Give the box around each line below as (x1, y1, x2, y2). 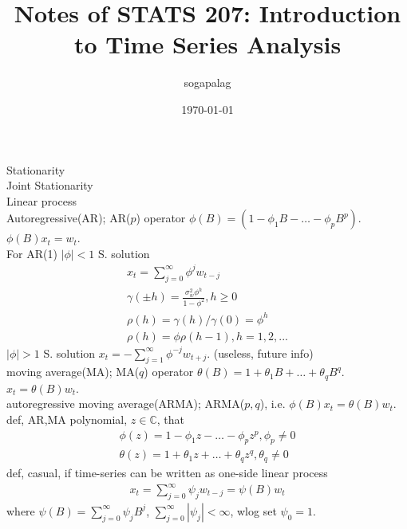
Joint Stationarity (6, 177, 93, 194)
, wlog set (230, 502, 277, 519)
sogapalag (184, 74, 231, 91)
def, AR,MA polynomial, (6, 410, 128, 427)
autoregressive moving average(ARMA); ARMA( (6, 395, 245, 412)
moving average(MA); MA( (6, 363, 140, 380)
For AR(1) (6, 245, 57, 261)
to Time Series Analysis (73, 28, 342, 61)
